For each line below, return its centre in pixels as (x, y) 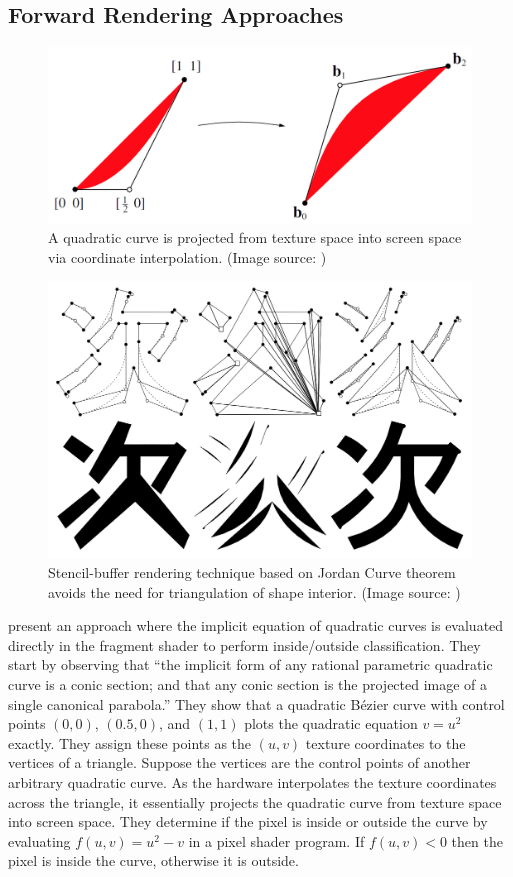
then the (477, 840)
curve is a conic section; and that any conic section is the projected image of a (248, 683)
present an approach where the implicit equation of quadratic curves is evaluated (256, 625)
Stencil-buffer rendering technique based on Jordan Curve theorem (252, 571)
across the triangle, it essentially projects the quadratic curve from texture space (255, 801)
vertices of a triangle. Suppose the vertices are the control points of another (239, 762)
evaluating (39, 840)
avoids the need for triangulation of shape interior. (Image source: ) (254, 591)
